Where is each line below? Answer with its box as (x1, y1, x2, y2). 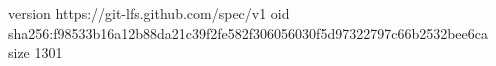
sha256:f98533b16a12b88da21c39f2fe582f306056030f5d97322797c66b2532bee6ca (8, 22, 489, 43)
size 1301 (8, 42, 63, 63)
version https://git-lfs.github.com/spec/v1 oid (8, 3, 290, 23)
